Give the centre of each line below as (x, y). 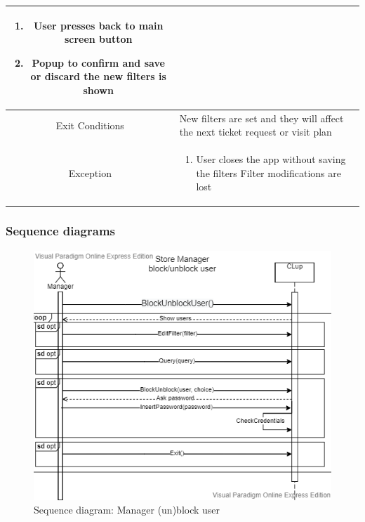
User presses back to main (98, 25)
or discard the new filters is (98, 76)
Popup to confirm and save (98, 62)
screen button (98, 39)
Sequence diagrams (61, 231)
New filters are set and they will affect (261, 118)
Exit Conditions (90, 125)
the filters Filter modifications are (269, 172)
